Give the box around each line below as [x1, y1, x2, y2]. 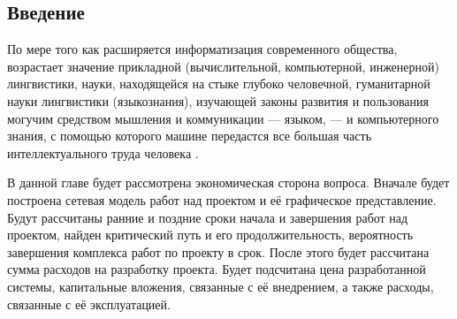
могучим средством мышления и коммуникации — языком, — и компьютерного [7, 109, 439, 127]
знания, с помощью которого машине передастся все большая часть [7, 126, 372, 145]
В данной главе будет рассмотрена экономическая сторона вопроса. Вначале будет [7, 173, 450, 192]
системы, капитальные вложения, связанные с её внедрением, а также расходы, [7, 277, 434, 295]
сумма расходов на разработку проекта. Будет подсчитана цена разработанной [7, 260, 426, 278]
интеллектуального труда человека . [7, 143, 199, 162]
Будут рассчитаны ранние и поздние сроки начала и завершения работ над [7, 208, 408, 226]
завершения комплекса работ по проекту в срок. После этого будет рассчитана [7, 242, 430, 261]
